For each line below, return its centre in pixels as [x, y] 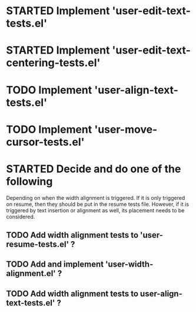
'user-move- [126, 129]
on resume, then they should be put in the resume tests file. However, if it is [98, 204]
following [29, 181]
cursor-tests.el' [45, 142]
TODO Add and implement [55, 265]
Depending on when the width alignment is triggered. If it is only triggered [96, 198]
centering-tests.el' [53, 63]
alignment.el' [31, 273]
